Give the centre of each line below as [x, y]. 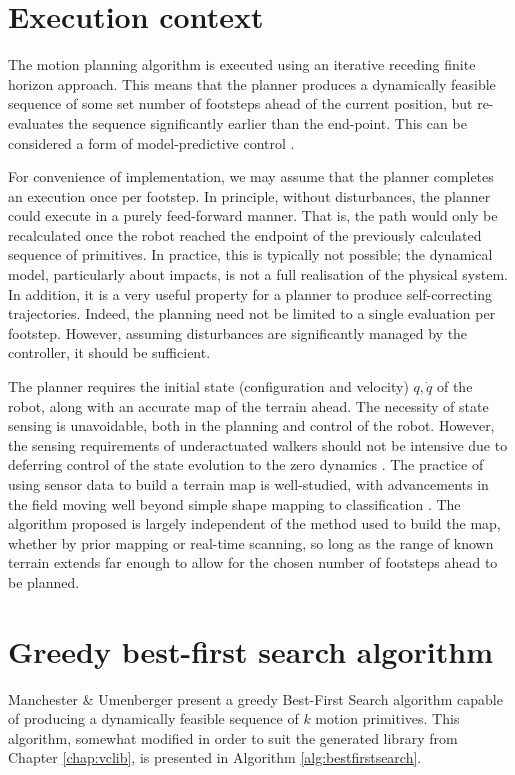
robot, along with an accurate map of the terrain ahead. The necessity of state [248, 405]
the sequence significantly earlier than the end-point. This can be [267, 122]
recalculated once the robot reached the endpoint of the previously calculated [245, 234]
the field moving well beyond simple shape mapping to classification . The [234, 503]
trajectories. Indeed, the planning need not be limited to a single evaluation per [252, 313]
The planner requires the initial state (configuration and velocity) [208, 386]
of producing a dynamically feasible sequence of [153, 718]
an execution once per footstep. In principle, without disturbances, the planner [249, 195]
